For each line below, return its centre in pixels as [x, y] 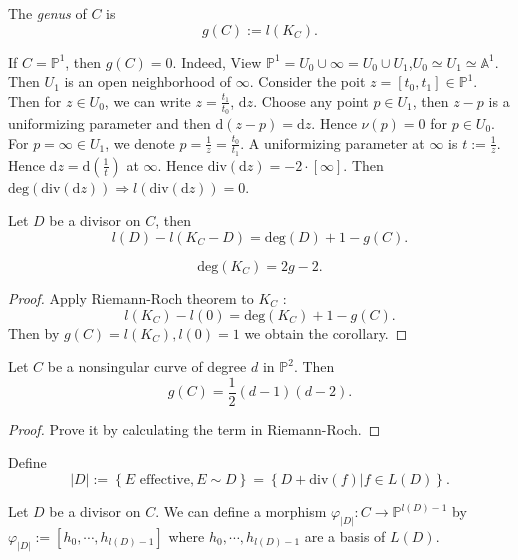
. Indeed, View [217, 61]
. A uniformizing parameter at [332, 142]
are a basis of [345, 535]
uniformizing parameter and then [109, 123]
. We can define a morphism [241, 511]
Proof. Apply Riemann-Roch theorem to [131, 298]
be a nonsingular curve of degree [147, 366]
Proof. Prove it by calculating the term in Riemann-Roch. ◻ [194, 428]
